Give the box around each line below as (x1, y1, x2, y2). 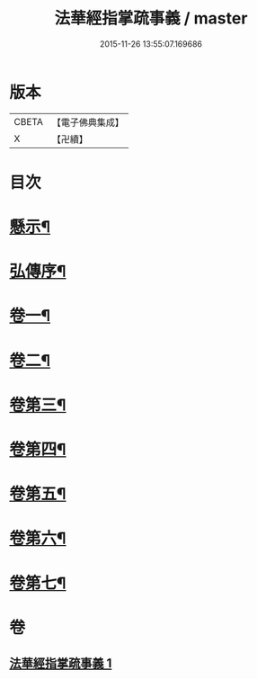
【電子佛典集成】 (51, 116, 124, 129)
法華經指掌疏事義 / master (54, 8, 248, 29)
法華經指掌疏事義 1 (9, 656, 112, 671)
